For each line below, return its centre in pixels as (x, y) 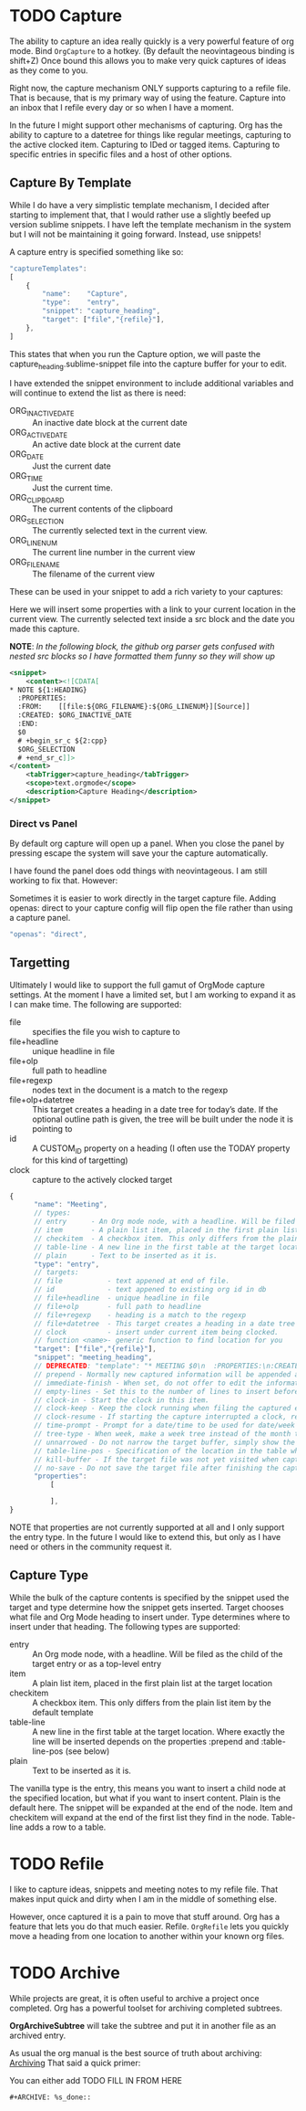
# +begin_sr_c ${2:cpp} (62, 741)
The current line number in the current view (114, 552)
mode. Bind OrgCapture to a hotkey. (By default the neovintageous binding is (152, 50)
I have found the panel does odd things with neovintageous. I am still (138, 871)
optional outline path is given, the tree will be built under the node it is (163, 1119)
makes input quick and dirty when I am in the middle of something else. (143, 1899)
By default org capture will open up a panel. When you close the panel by (147, 844)
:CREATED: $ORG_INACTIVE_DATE (75, 715)
